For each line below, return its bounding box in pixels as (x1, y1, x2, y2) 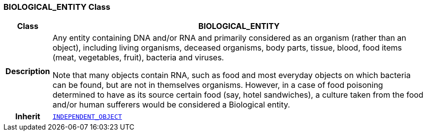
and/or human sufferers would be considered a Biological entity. (52, 100, 290, 110)
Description (5, 66, 50, 77)
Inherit (15, 111, 40, 122)
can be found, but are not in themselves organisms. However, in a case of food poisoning (52, 80, 383, 90)
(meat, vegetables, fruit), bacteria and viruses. (52, 53, 224, 63)
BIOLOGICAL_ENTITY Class (3, 2, 110, 12)
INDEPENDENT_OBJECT (52, 112, 122, 120)
